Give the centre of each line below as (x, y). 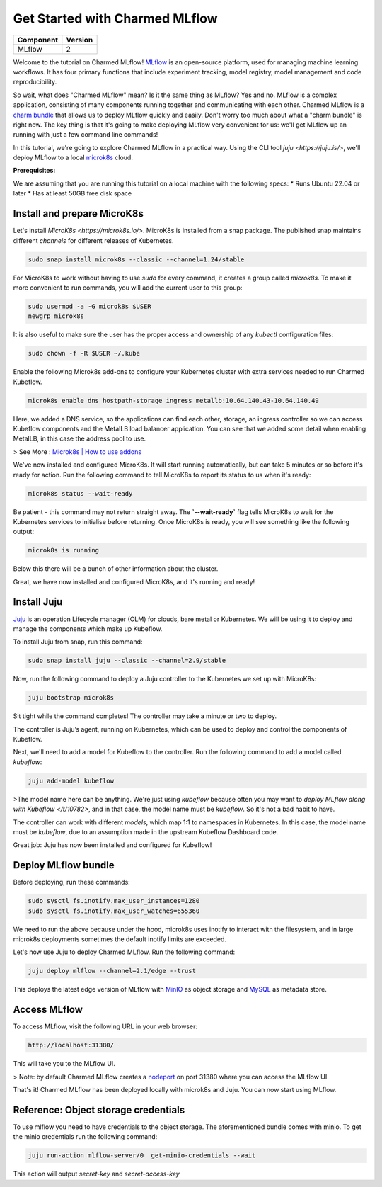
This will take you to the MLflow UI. (64, 1064)
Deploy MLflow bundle (64, 865)
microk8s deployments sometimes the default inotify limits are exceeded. (120, 939)
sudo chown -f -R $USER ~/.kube (84, 353)
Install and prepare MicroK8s (79, 214)
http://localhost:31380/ (71, 1045)
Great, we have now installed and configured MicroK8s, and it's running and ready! (134, 581)
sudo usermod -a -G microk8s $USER (89, 306)
